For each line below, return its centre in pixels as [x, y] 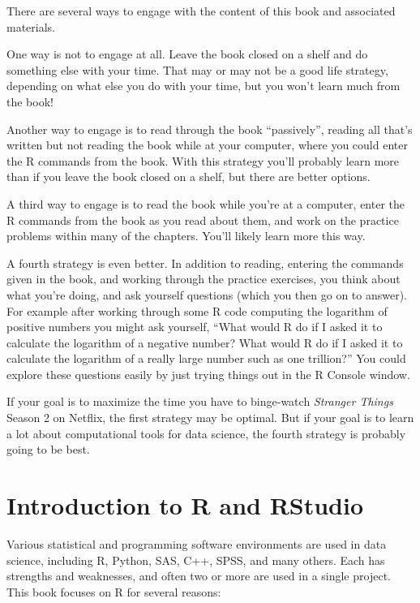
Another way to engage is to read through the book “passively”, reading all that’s [210, 129]
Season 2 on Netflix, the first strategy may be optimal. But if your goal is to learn [210, 418]
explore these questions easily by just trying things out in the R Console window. [208, 374]
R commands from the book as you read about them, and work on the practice [203, 220]
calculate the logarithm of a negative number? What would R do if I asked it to [205, 342]
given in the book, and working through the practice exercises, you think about [204, 279]
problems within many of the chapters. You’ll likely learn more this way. [186, 236]
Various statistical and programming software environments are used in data [197, 543]
